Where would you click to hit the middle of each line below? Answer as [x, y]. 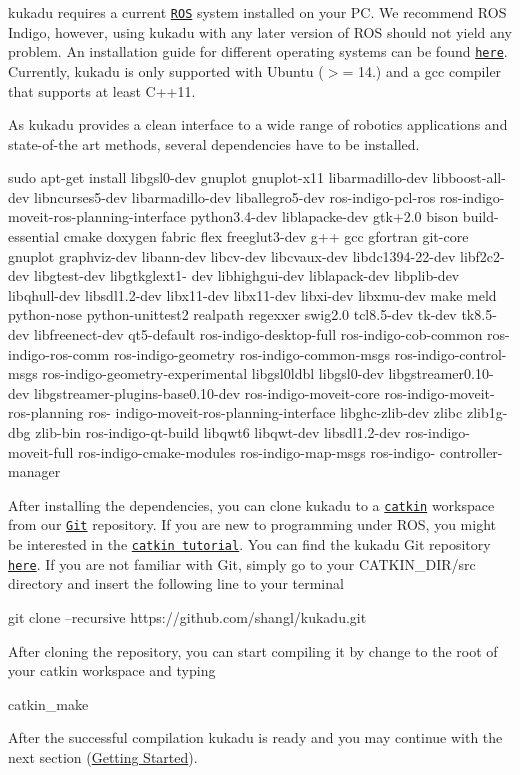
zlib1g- [487, 412]
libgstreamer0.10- [441, 373]
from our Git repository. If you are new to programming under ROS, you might [252, 524]
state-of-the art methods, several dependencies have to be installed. [214, 143]
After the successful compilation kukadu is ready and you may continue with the [255, 737]
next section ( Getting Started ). [103, 756]
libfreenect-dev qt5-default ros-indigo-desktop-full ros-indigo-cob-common [258, 334]
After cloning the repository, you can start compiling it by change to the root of [253, 650]
